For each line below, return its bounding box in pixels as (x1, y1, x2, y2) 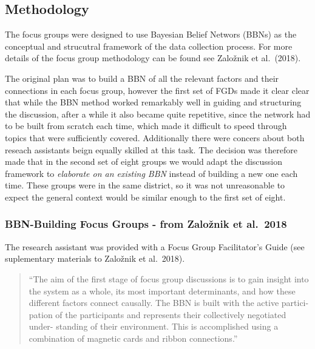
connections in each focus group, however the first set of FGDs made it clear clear (5, 84, 310, 96)
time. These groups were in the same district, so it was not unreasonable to (5, 179, 285, 191)
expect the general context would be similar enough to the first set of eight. (5, 190, 286, 203)
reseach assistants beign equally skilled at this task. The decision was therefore (5, 143, 297, 156)
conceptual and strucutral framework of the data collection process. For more (5, 39, 293, 52)
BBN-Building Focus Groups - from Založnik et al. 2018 (5, 216, 287, 231)
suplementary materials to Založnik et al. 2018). (5, 252, 185, 265)
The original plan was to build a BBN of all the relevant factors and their (5, 71, 279, 84)
